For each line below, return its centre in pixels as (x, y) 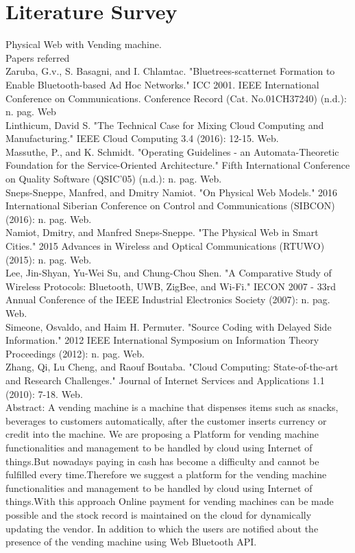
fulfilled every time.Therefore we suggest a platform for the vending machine (166, 474)
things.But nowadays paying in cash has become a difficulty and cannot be (162, 461)
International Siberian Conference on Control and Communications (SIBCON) (170, 205)
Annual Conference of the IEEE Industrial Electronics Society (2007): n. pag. (168, 299)
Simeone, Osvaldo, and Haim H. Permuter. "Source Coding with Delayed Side (169, 326)
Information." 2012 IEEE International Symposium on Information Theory (162, 340)
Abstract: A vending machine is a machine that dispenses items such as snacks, (172, 407)
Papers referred (38, 57)
